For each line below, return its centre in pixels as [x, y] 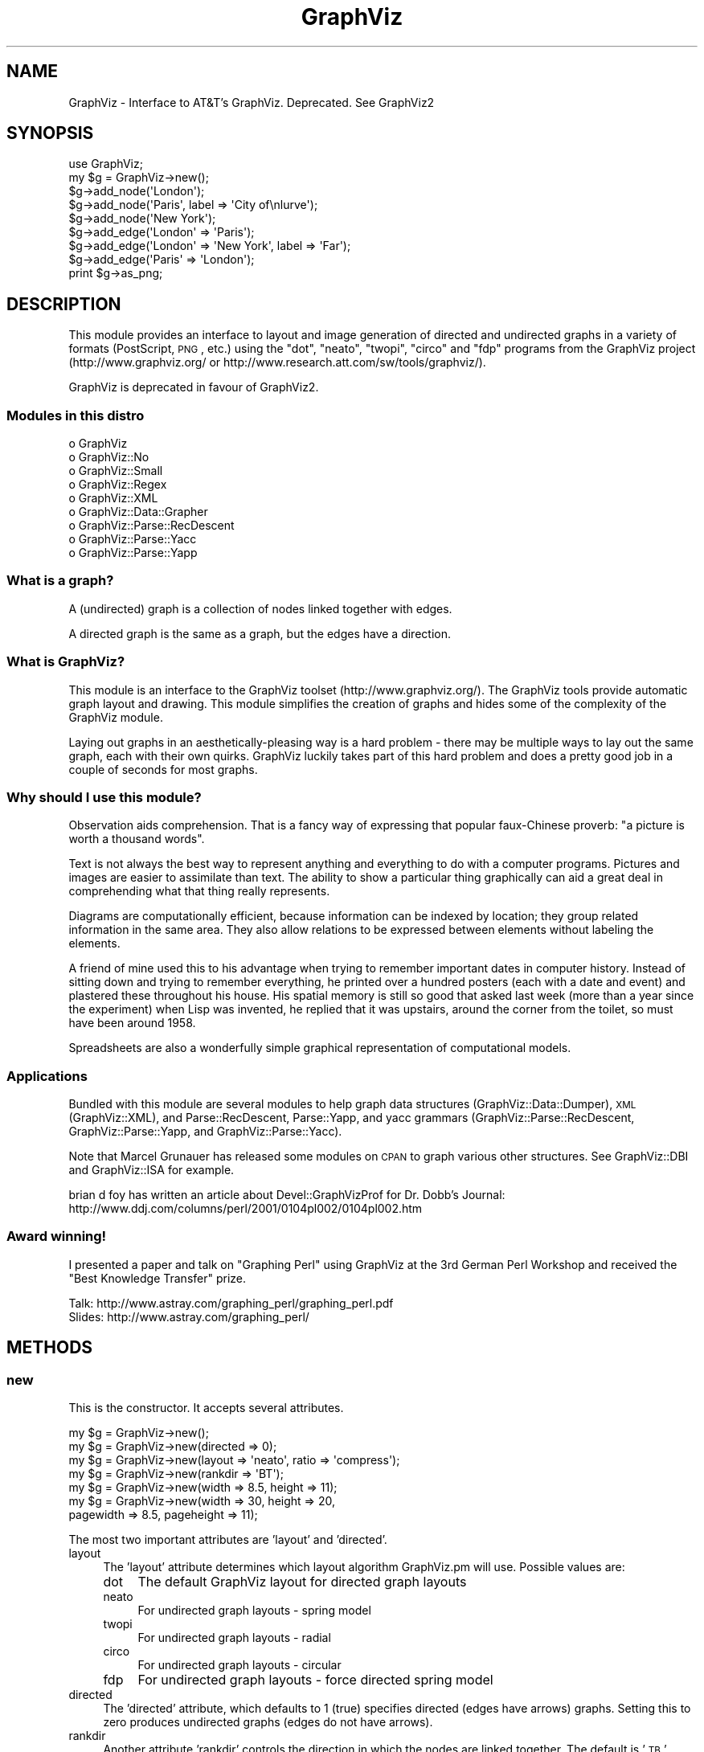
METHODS [50, 1348]
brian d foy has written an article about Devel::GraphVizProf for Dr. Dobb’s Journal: [287, 1195]
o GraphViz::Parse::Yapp [133, 553]
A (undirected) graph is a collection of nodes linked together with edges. [260, 608]
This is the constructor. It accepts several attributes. [206, 1408]
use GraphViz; [106, 164]
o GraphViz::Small [116, 471]
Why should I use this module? [104, 797]
